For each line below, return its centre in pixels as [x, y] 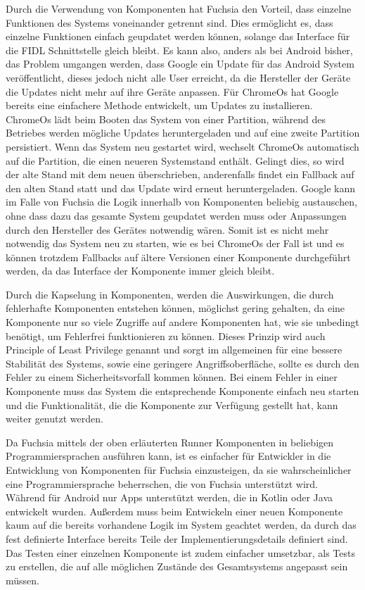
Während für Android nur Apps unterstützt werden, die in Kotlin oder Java [169, 497]
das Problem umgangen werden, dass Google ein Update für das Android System [180, 64]
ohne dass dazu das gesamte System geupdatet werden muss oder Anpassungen [176, 215]
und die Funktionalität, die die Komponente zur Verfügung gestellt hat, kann [172, 404]
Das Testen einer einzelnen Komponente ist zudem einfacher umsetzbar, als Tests [180, 552]
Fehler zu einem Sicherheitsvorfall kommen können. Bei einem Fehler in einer [172, 377]
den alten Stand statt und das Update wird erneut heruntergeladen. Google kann [181, 188]
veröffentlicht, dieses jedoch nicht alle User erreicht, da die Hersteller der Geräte [178, 77]
